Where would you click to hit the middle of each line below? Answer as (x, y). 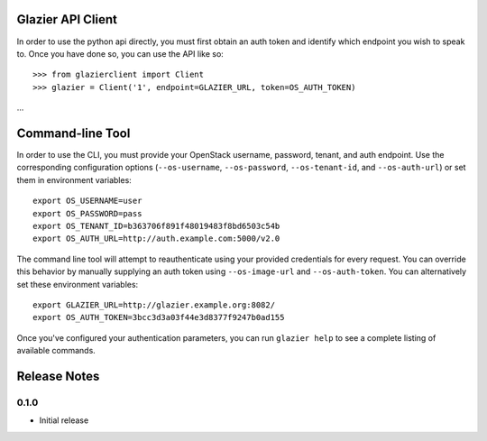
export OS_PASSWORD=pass (87, 213)
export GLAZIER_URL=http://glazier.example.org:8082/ (154, 305)
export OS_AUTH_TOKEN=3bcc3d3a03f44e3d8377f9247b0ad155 (159, 317)
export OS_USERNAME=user (87, 201)
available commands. (56, 351)
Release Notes (58, 376)
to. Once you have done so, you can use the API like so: (120, 53)
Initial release (64, 420)
